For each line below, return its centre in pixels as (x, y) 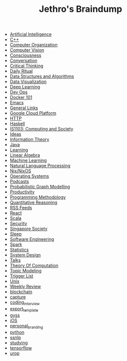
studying (19, 343)
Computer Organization (34, 45)
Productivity (22, 192)
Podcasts (19, 181)
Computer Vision (27, 50)
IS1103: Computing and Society (42, 129)
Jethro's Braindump (81, 9)
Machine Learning (28, 160)
